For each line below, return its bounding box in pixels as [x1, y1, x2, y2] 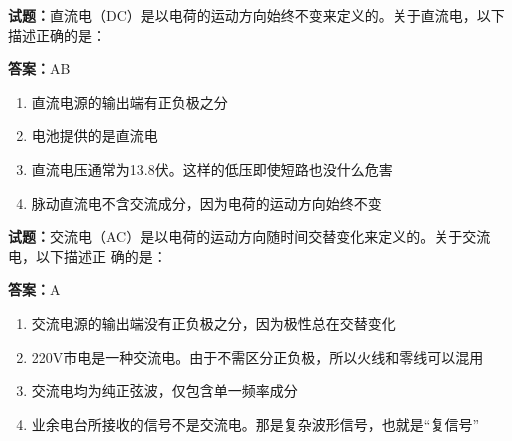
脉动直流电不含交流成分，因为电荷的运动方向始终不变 [31, 192, 382, 213]
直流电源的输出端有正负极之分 [31, 91, 228, 112]
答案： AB [8, 58, 71, 79]
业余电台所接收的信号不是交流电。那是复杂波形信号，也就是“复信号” [31, 413, 480, 434]
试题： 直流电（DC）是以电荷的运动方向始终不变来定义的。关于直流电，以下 [8, 5, 505, 25]
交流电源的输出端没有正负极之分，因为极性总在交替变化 [31, 312, 396, 333]
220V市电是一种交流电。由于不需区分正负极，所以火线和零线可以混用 [31, 346, 484, 367]
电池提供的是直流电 [31, 125, 158, 146]
